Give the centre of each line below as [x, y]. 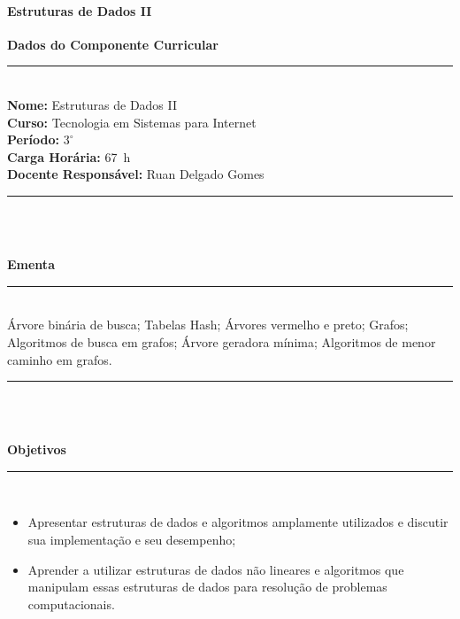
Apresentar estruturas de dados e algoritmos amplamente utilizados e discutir [238, 522]
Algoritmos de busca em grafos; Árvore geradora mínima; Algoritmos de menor [222, 341]
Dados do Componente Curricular [113, 44]
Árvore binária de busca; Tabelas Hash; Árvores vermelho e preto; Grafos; [208, 325]
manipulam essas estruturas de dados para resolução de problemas [207, 587]
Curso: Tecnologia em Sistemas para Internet [132, 122]
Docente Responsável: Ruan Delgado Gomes [136, 174]
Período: [33, 139]
